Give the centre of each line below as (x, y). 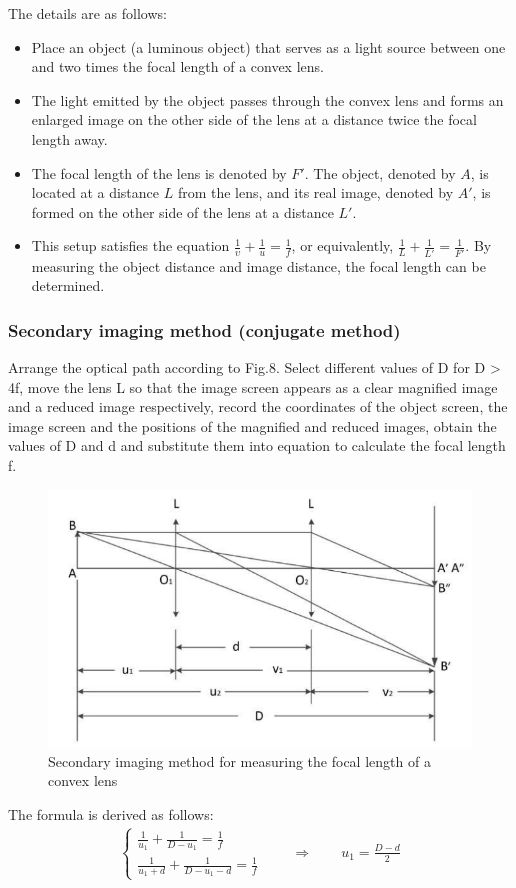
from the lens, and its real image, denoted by (315, 192)
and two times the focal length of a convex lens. (177, 66)
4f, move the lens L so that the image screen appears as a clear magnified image (253, 386)
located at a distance (95, 192)
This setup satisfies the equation (130, 245)
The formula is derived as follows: (111, 813)
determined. (68, 285)
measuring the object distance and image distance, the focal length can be (258, 265)
